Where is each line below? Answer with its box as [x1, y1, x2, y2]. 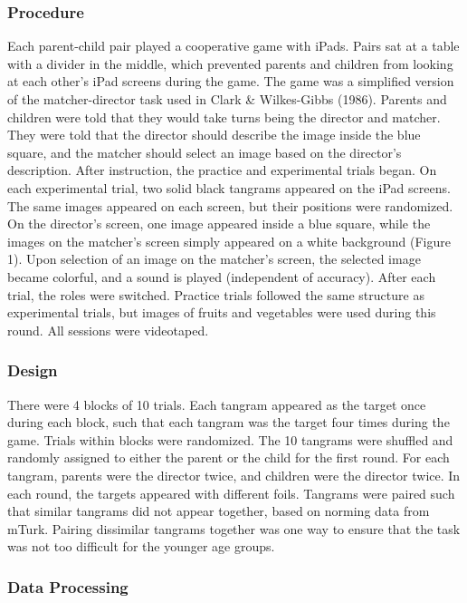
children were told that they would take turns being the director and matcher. [7, 107, 441, 126]
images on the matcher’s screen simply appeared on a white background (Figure [7, 231, 451, 250]
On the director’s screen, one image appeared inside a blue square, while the [7, 214, 431, 233]
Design [7, 359, 58, 382]
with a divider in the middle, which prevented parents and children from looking [7, 53, 453, 73]
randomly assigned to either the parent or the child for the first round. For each [7, 448, 450, 467]
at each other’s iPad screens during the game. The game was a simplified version [7, 72, 454, 91]
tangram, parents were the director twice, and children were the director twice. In [7, 465, 461, 484]
